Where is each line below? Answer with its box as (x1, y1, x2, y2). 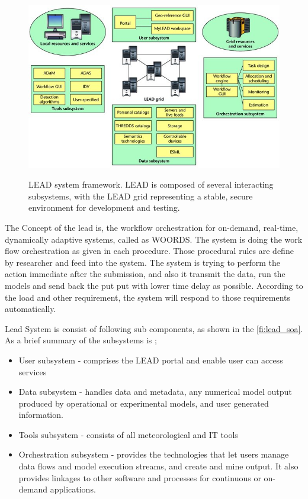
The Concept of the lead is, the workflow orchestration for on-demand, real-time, (5, 221, 299, 233)
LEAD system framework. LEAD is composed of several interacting (28, 178, 274, 191)
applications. (50, 483, 96, 495)
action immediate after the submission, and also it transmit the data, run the (5, 268, 285, 280)
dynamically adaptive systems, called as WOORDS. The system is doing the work (5, 233, 303, 245)
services (18, 365, 47, 378)
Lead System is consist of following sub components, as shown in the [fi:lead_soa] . (5, 322, 303, 334)
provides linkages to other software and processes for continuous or (18, 471, 261, 484)
